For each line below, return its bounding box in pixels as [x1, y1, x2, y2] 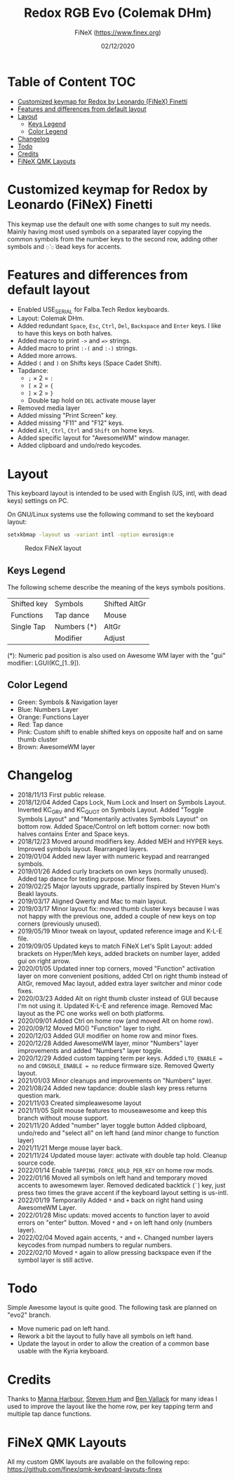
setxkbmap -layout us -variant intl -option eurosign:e [7, 531, 174, 539]
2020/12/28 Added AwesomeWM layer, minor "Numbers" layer [17, 1039, 199, 1047]
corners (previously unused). [17, 919, 102, 928]
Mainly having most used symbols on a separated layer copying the [7, 227, 203, 236]
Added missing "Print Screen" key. [17, 412, 118, 420]
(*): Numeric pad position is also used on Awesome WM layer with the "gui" [7, 651, 226, 659]
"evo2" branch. [7, 1310, 51, 1320]
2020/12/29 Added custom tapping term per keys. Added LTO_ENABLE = [17, 1054, 223, 1062]
